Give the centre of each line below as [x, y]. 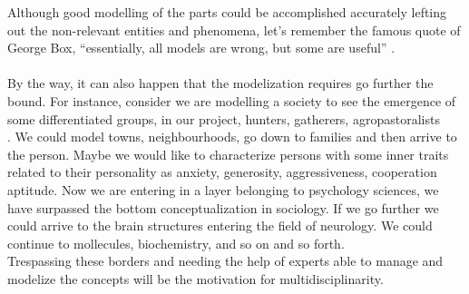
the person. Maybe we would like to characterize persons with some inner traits [228, 154]
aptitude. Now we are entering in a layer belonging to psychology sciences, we [223, 189]
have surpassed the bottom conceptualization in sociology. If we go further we [223, 207]
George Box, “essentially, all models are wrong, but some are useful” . [201, 48]
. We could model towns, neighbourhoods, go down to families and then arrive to [232, 137]
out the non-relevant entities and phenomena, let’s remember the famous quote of [234, 29]
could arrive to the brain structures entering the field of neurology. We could [220, 225]
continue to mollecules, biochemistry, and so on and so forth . [176, 243]
